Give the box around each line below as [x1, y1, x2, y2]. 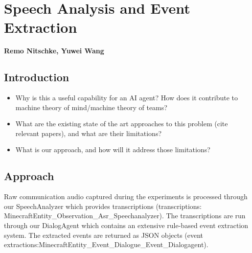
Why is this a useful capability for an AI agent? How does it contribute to [15, 92, 238, 103]
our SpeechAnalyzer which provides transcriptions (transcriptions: [4, 201, 202, 211]
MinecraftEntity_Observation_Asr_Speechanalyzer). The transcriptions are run [4, 210, 246, 221]
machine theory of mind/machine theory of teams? [15, 102, 167, 112]
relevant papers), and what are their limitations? [15, 128, 162, 138]
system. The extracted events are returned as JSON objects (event [4, 230, 204, 240]
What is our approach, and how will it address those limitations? [15, 144, 210, 155]
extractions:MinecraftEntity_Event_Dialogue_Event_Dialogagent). [4, 239, 208, 250]
